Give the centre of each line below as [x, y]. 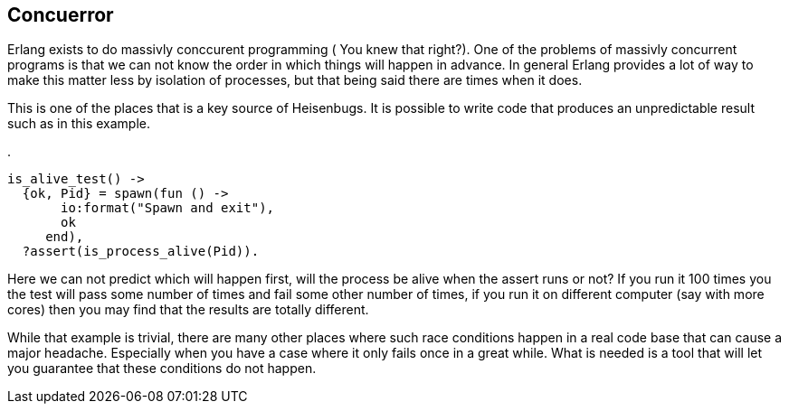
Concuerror [61, 15]
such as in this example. [79, 124]
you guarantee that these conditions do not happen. [162, 369]
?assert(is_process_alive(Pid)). [141, 252]
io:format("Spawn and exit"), [168, 208]
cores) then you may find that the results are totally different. [188, 310]
